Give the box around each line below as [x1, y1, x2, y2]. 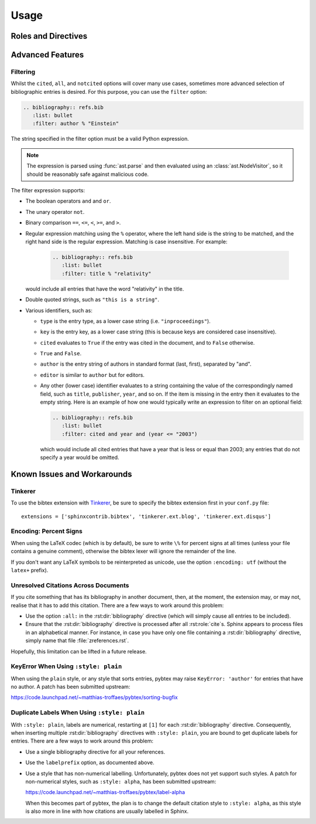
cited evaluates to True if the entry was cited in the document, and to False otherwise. [40, 339, 255, 346]
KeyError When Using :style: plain [11, 662, 122, 670]
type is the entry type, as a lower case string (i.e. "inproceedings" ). [40, 317, 211, 325]
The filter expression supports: [11, 187, 85, 194]
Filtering [11, 67, 35, 76]
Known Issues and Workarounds [11, 469, 132, 479]
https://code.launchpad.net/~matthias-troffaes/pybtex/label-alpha [25, 789, 186, 796]
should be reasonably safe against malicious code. [26, 171, 149, 178]
